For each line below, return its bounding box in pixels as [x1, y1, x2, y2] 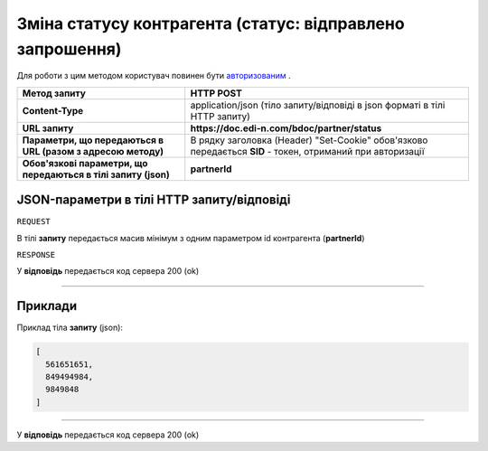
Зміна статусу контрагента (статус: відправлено [16, 14, 406, 33]
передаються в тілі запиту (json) [22, 168, 171, 181]
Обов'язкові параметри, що [22, 156, 148, 169]
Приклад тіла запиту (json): [16, 322, 124, 334]
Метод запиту [22, 87, 86, 99]
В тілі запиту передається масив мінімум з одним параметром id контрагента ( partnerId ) [16, 232, 365, 243]
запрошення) [16, 39, 122, 59]
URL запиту [22, 122, 74, 135]
